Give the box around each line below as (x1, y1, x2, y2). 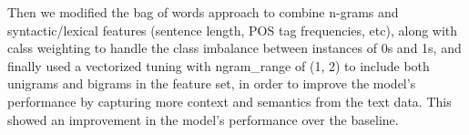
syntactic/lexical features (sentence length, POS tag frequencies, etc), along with (7, 20, 458, 39)
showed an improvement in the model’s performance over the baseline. (7, 109, 399, 129)
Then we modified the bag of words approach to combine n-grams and (7, 3, 399, 21)
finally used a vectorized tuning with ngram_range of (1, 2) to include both (7, 56, 430, 75)
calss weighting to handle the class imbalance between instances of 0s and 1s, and (7, 38, 462, 57)
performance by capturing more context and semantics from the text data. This (7, 91, 452, 110)
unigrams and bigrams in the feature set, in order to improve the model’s (7, 74, 416, 93)
